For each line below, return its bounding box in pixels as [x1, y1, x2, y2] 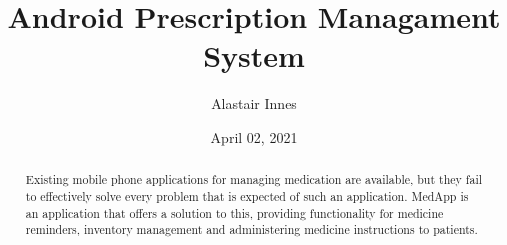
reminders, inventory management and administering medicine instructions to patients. [25, 221, 478, 238]
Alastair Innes [211, 93, 297, 114]
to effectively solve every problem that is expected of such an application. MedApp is [25, 187, 469, 204]
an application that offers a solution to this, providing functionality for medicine [25, 204, 444, 221]
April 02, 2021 [210, 126, 298, 147]
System [203, 35, 305, 76]
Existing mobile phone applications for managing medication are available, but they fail [25, 171, 483, 188]
